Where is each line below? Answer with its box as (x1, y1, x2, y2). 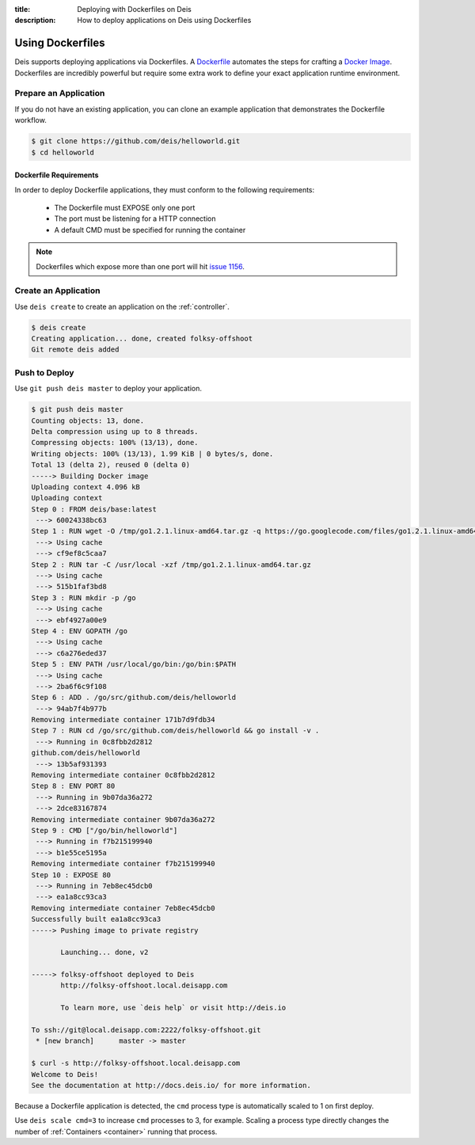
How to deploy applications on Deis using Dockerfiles (77, 16, 252, 25)
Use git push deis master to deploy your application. (14, 384, 202, 394)
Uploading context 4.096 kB (31, 482, 140, 491)
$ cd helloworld (31, 147, 95, 157)
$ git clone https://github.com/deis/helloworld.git (31, 137, 241, 146)
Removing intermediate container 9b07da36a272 (31, 815, 215, 824)
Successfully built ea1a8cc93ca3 (31, 915, 161, 924)
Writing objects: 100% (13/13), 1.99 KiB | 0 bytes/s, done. (31, 449, 274, 458)
